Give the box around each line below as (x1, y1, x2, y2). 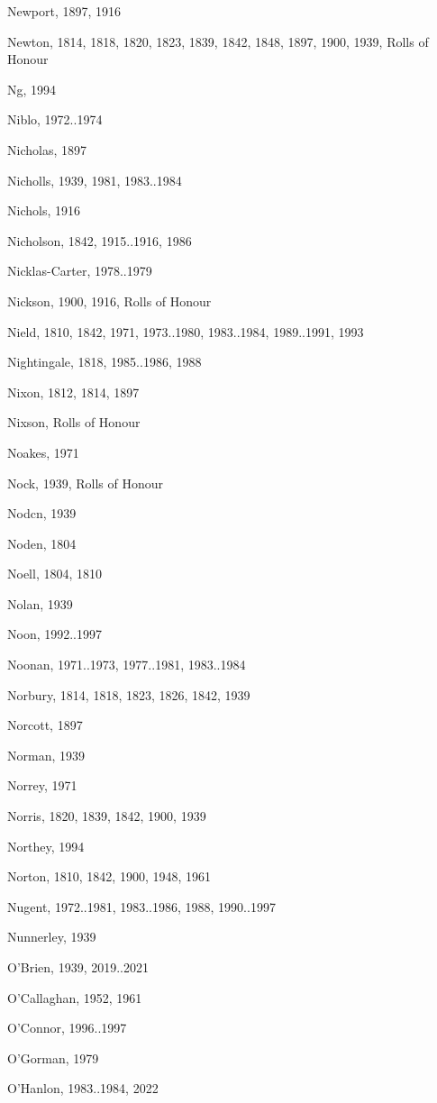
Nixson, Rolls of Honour (7, 413, 141, 432)
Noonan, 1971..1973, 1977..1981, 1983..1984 (7, 655, 246, 674)
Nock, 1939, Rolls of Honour (7, 473, 163, 492)
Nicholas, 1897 (7, 140, 86, 159)
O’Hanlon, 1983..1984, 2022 (7, 1079, 159, 1098)
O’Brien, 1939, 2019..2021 (7, 958, 149, 976)
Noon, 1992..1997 (7, 624, 103, 643)
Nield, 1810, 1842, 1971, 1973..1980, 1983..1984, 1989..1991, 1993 (7, 322, 364, 341)
